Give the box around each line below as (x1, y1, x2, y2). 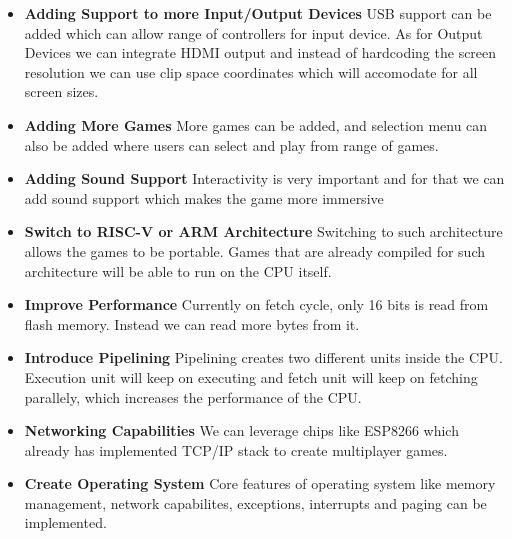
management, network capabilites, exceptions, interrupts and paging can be (24, 492, 487, 513)
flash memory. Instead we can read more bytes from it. (24, 313, 360, 334)
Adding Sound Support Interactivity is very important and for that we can (24, 168, 505, 189)
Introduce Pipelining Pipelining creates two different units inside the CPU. (24, 347, 503, 368)
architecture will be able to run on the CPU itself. (24, 260, 332, 281)
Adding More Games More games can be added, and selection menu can (24, 114, 488, 135)
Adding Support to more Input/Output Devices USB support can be (24, 3, 492, 23)
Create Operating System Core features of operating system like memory (24, 473, 496, 494)
